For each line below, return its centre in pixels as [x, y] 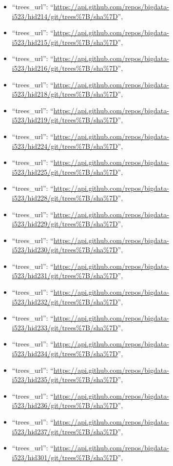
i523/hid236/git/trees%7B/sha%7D [65, 405]
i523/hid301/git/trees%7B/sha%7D [65, 457]
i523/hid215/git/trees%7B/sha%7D [65, 42]
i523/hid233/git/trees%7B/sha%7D [65, 327]
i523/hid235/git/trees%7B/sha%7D [65, 379]
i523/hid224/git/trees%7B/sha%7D [65, 146]
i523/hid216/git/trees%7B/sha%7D [65, 68]
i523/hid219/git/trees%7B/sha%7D [65, 120]
